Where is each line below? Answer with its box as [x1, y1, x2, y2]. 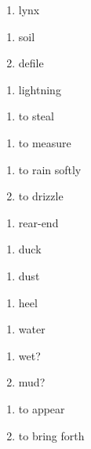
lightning [18, 81, 61, 97]
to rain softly [18, 161, 82, 177]
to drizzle [18, 188, 64, 204]
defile [18, 55, 44, 71]
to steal [18, 108, 54, 124]
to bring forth [18, 427, 85, 443]
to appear [18, 400, 65, 417]
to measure [18, 134, 71, 150]
